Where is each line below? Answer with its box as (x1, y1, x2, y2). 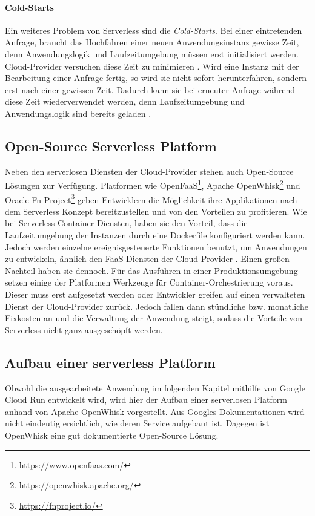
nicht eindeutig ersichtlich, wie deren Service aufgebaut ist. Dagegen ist (5, 417, 270, 429)
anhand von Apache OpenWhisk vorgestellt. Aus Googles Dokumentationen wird (5, 405, 305, 417)
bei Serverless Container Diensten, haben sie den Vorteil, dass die (5, 217, 248, 229)
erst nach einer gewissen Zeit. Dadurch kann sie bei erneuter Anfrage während (5, 83, 296, 96)
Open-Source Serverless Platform (5, 136, 217, 155)
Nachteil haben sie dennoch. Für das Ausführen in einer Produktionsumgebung (5, 264, 298, 276)
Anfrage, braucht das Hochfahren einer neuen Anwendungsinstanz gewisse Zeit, (5, 36, 299, 48)
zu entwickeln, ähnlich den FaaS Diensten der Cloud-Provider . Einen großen (5, 252, 290, 265)
